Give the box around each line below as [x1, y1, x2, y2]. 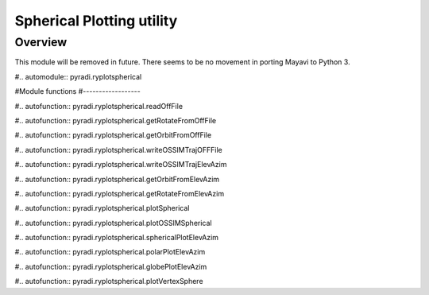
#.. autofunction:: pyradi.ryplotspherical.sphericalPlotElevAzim [14, 233, 218, 243]
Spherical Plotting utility [14, 12, 178, 29]
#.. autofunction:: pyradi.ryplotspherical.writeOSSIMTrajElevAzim [14, 160, 227, 169]
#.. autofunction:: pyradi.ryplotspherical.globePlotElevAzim [14, 262, 207, 271]
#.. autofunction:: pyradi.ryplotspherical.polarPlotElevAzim [14, 247, 206, 257]
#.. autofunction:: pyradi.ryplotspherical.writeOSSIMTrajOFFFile [14, 145, 222, 154]
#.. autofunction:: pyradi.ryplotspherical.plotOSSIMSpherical [14, 218, 212, 227]
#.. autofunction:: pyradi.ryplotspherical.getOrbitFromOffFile [14, 130, 212, 140]
